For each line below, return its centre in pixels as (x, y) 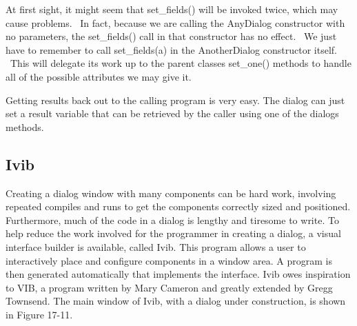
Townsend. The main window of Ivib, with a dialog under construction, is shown (176, 301)
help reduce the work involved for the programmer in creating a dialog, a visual (173, 233)
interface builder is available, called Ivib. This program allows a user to (156, 246)
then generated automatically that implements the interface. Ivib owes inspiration (178, 274)
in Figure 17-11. (39, 314)
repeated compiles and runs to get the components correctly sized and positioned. (178, 206)
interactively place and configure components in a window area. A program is (169, 260)
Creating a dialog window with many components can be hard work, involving (171, 193)
